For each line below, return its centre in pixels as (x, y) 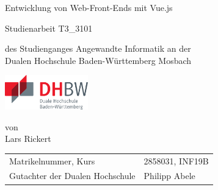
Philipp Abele (169, 176)
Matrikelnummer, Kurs (52, 160)
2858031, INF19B (176, 160)
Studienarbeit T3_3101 (49, 28)
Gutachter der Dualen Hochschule (72, 176)
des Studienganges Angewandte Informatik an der (98, 48)
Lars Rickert (28, 139)
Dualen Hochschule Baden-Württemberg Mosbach (98, 60)
